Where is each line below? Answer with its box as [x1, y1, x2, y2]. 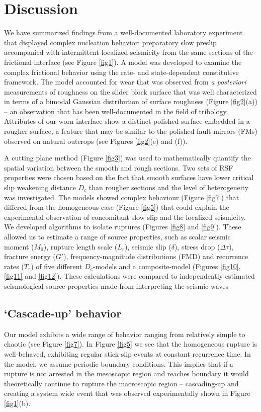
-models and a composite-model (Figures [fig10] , [93, 261, 241, 271]
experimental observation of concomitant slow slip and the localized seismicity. [4, 211, 246, 222]
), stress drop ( [174, 241, 220, 252]
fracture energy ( [4, 251, 56, 262]
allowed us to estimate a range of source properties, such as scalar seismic [4, 231, 231, 241]
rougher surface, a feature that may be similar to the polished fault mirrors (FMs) [4, 126, 257, 136]
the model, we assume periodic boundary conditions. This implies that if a [4, 358, 233, 369]
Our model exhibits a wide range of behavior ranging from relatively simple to [4, 328, 245, 339]
